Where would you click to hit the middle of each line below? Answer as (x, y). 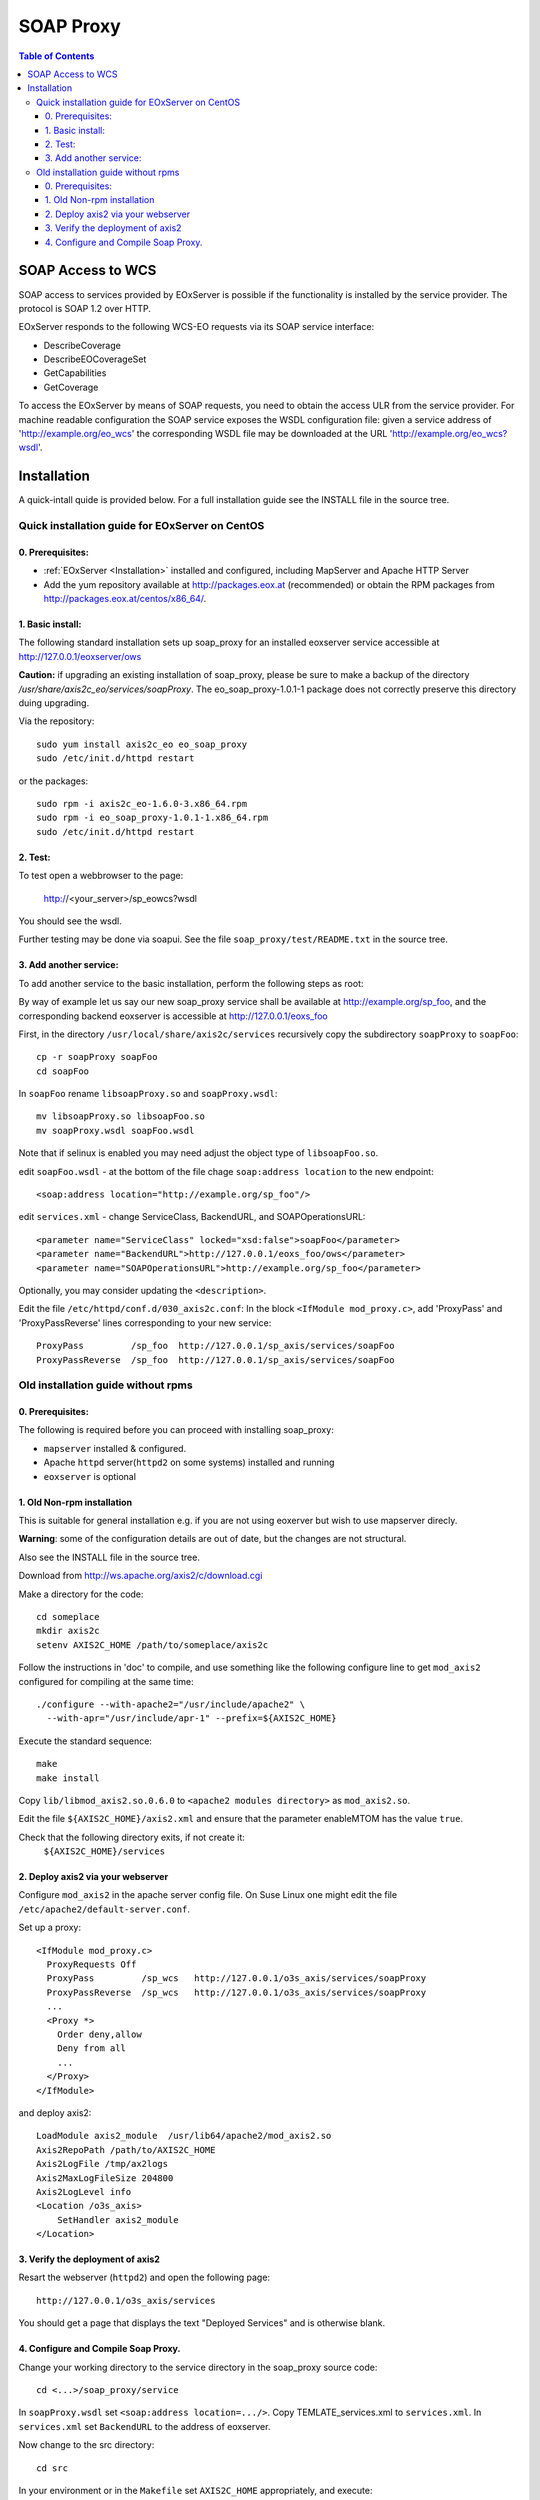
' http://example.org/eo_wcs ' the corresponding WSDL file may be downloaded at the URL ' (205, 434)
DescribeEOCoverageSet (95, 359)
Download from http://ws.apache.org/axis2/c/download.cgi (140, 1576)
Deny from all (91, 2048)
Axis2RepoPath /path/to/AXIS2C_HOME (126, 2149)
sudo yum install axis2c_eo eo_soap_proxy (142, 744)
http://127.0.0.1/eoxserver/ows (80, 656)
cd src (52, 2468)
